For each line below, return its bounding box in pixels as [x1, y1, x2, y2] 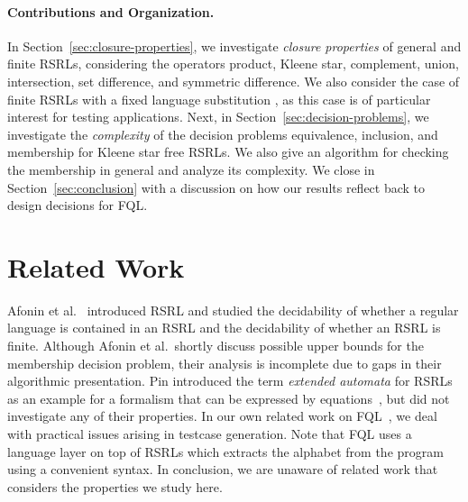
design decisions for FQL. [7, 196, 148, 214]
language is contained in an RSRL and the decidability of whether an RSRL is [7, 318, 441, 337]
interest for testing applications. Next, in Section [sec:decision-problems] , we [7, 107, 429, 126]
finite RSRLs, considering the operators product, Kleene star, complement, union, [7, 54, 459, 73]
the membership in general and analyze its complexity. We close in [7, 160, 375, 178]
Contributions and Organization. [7, 2, 215, 21]
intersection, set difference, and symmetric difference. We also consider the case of [7, 71, 460, 90]
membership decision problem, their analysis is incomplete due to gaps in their [7, 353, 442, 372]
